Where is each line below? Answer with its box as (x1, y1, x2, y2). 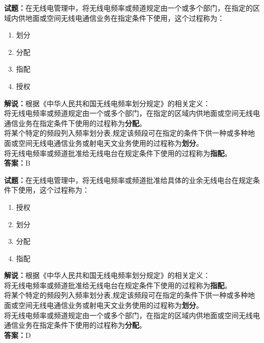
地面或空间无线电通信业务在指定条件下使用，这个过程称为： (25, 12, 224, 23)
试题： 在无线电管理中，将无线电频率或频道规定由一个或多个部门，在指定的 (4, 3, 253, 13)
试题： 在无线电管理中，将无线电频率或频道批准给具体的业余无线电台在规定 (4, 174, 253, 185)
